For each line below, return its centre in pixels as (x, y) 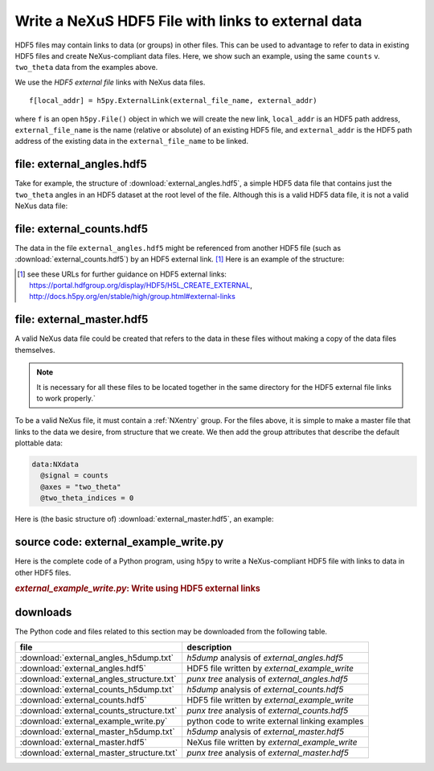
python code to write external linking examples (275, 721)
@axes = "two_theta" (81, 487)
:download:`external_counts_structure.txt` (98, 710)
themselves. (35, 350)
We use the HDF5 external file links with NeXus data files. (110, 82)
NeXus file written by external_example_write (272, 742)
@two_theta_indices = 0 (87, 498)
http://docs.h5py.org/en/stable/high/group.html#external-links (133, 297)
